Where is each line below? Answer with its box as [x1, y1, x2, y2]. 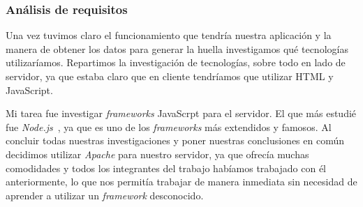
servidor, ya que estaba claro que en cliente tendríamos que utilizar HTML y [6, 69, 334, 83]
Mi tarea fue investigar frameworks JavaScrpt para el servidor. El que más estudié [6, 106, 357, 121]
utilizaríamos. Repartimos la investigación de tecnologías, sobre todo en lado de [6, 55, 346, 70]
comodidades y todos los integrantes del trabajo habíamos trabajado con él [6, 160, 327, 175]
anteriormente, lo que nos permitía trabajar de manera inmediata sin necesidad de [6, 174, 357, 189]
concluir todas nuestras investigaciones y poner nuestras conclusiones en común [6, 133, 344, 148]
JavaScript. [6, 82, 53, 97]
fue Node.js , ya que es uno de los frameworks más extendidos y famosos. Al [6, 119, 332, 134]
